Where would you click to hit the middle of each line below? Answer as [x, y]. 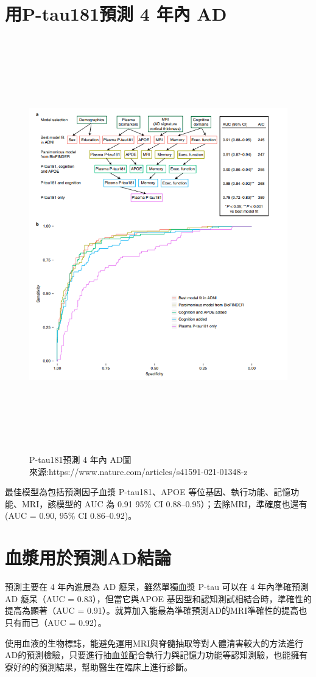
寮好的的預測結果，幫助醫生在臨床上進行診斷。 [99, 666]
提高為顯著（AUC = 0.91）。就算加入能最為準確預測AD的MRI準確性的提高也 [156, 610]
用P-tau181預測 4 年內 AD [116, 14]
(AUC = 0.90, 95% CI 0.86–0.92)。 [71, 516]
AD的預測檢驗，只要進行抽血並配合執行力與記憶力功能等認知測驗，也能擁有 [156, 655]
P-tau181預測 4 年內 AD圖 [80, 460]
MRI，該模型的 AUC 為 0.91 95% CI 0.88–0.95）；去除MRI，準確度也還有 [164, 503]
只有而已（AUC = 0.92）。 [56, 622]
